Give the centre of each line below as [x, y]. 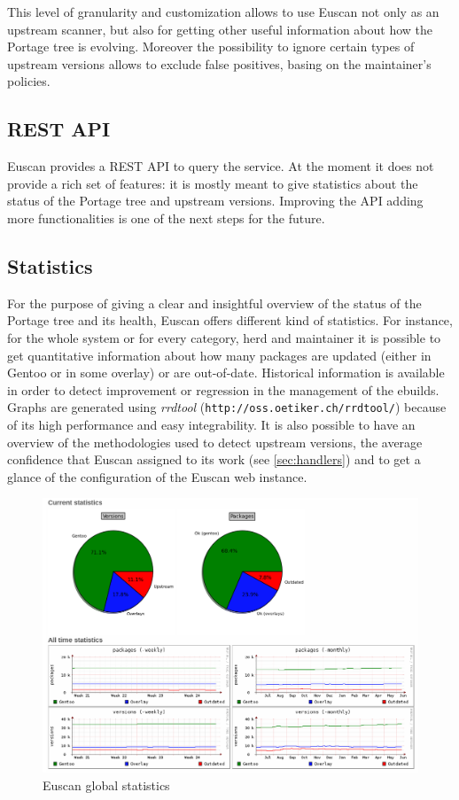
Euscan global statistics [106, 785]
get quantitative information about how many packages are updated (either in [219, 355]
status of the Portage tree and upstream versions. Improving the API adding [215, 201]
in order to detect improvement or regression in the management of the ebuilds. [223, 389]
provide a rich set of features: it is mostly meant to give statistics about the [213, 183]
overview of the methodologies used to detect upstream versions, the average [215, 442]
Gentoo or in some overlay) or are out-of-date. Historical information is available [226, 373]
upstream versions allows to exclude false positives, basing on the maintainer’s [219, 63]
